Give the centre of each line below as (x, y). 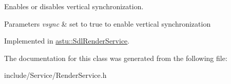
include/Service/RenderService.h (55, 75)
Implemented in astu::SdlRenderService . (67, 41)
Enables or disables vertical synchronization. (74, 6)
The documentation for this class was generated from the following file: (116, 58)
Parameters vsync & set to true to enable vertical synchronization (108, 23)
